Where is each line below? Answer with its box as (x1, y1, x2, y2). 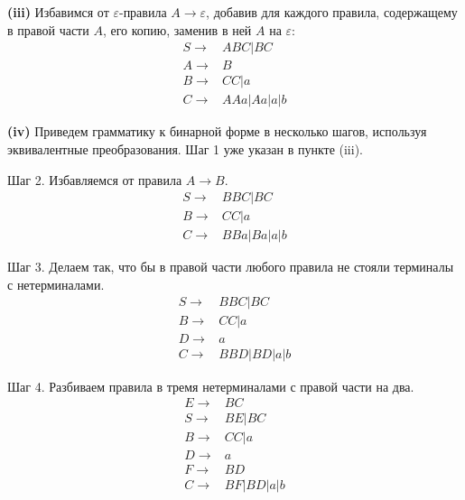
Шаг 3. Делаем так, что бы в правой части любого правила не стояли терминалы (7, 257, 454, 276)
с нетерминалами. (7, 274, 105, 293)
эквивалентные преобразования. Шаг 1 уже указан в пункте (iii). (7, 139, 363, 158)
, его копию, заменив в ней (102, 20, 252, 39)
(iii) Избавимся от (7, 3, 109, 21)
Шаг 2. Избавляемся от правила (7, 170, 182, 189)
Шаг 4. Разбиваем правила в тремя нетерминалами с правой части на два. (7, 376, 414, 395)
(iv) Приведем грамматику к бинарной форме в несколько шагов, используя (7, 122, 427, 141)
